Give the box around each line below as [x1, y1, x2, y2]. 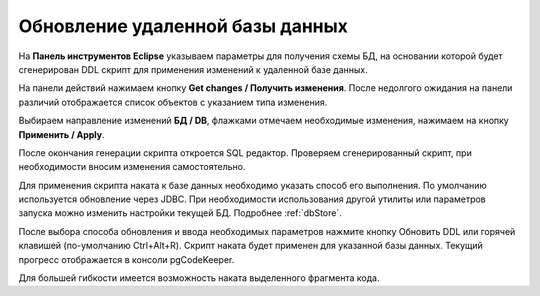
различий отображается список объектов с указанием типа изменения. [18, 96, 328, 108]
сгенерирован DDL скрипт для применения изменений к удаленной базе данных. [18, 63, 369, 75]
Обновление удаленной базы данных [18, 15, 349, 37]
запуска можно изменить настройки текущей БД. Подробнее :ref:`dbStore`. [18, 207, 342, 219]
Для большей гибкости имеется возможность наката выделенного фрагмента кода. [18, 272, 380, 284]
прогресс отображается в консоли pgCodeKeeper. [18, 253, 235, 265]
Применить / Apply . [18, 128, 105, 140]
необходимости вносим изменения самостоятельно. [18, 161, 246, 173]
